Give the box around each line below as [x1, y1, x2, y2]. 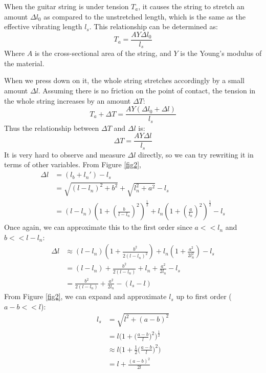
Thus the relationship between [4, 122, 99, 133]
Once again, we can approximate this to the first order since [4, 222, 192, 232]
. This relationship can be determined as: [89, 21, 218, 32]
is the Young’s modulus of [180, 48, 262, 58]
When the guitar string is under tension [4, 1, 129, 11]
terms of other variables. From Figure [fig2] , [4, 159, 141, 170]
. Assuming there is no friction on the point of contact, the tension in [38, 85, 256, 96]
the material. [4, 57, 45, 68]
